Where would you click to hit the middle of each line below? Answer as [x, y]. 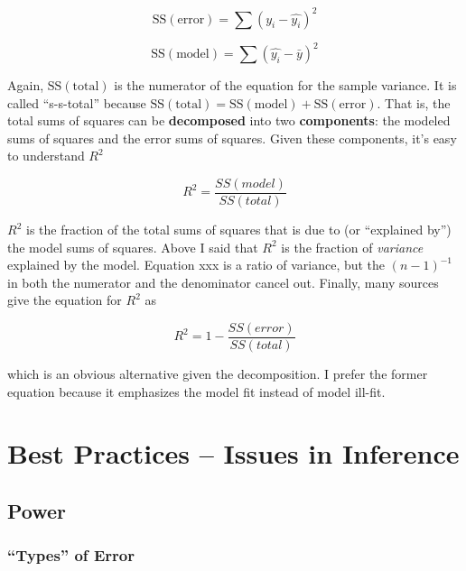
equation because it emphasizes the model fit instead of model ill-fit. [196, 391]
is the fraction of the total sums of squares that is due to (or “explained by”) [238, 230]
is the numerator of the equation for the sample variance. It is [285, 85]
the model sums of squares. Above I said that [133, 247]
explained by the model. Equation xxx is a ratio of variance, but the [196, 265]
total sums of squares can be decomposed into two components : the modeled [229, 120]
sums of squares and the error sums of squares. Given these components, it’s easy [232, 138]
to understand [46, 156]
